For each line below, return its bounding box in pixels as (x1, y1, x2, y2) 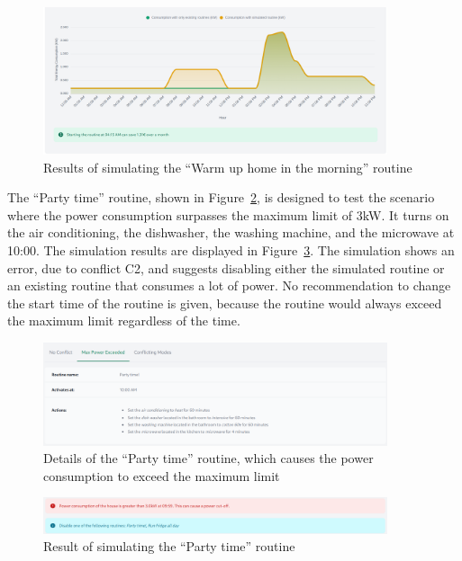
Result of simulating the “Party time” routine (43, 537, 295, 556)
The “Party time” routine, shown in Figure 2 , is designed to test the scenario (7, 188, 435, 207)
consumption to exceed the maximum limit (43, 466, 280, 485)
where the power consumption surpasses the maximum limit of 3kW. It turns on (7, 205, 449, 224)
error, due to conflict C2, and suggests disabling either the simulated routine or (7, 258, 445, 277)
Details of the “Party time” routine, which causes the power (43, 449, 374, 467)
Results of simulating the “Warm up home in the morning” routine (43, 157, 412, 176)
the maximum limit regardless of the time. (7, 311, 240, 330)
